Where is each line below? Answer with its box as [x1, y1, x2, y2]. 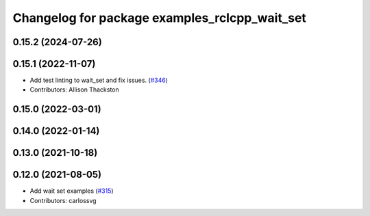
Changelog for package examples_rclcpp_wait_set [12, 10, 306, 25]
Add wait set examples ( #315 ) [29, 187, 114, 195]
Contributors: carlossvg [29, 196, 97, 204]
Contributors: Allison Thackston [29, 85, 119, 94]
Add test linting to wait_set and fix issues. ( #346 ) [29, 76, 168, 85]
